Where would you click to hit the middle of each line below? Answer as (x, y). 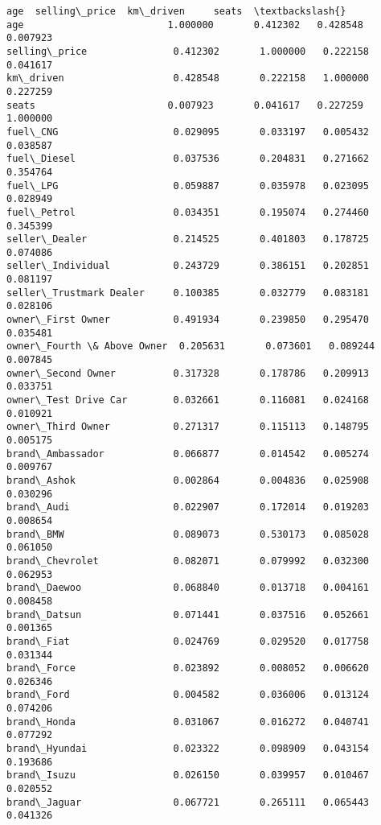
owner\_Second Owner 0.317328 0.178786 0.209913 (188, 373)
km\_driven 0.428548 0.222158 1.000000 (188, 78)
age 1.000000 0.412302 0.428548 (185, 25)
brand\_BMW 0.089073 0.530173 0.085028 (188, 534)
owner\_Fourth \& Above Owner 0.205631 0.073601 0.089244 (191, 346)
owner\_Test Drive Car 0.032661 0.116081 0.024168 (188, 400)
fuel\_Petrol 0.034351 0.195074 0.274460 (188, 212)
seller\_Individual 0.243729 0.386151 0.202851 (188, 266)
